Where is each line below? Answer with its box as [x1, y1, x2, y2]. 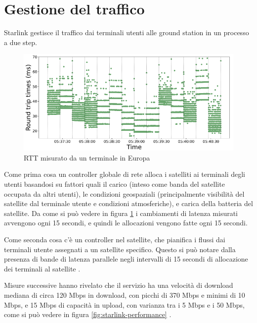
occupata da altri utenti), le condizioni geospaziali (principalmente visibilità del [4, 188, 245, 199]
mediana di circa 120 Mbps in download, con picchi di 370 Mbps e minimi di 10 [4, 289, 245, 300]
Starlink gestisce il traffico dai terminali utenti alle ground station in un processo [4, 27, 249, 38]
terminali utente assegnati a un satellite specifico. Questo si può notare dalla [4, 244, 236, 254]
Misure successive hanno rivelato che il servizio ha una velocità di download [4, 280, 233, 290]
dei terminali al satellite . [4, 263, 81, 273]
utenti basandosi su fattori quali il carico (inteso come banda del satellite [4, 178, 225, 189]
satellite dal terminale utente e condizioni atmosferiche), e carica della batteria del [4, 198, 253, 209]
